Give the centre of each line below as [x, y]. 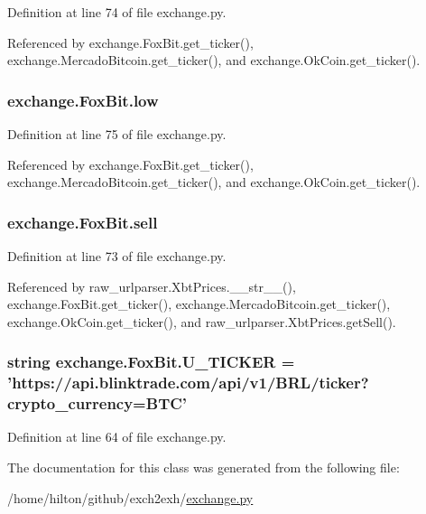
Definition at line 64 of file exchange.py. [117, 437]
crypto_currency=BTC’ [97, 403]
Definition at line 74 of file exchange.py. [117, 12]
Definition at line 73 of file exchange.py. [117, 256]
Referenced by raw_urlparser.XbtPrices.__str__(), [152, 286]
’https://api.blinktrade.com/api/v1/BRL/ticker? [188, 383]
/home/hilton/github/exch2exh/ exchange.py [130, 497]
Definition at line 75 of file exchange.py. [117, 134]
